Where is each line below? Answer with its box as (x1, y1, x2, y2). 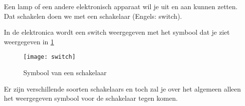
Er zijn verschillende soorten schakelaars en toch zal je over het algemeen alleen (4, 83, 241, 93)
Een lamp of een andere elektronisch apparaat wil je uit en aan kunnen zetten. (4, 1, 238, 11)
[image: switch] (23, 53, 76, 61)
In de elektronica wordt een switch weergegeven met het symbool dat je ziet (4, 27, 230, 37)
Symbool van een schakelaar (23, 67, 107, 78)
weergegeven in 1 (4, 36, 54, 46)
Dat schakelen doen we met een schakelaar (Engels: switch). (4, 11, 182, 21)
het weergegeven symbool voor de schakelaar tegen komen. (4, 93, 178, 103)
